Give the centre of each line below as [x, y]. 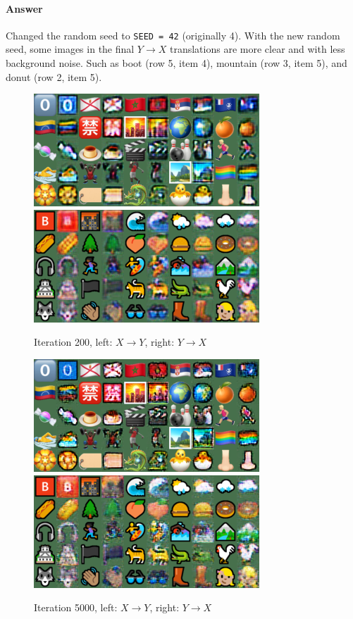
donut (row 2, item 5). [54, 76]
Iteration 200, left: [73, 342]
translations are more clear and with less [257, 49]
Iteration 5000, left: [76, 607]
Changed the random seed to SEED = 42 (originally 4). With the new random [173, 35]
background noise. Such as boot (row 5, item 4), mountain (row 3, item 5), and [176, 63]
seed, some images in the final [70, 49]
